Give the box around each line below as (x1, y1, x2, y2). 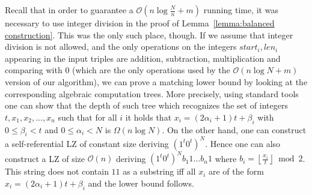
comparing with (5, 64, 63, 76)
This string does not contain (5, 165, 109, 178)
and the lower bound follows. (88, 176, 194, 189)
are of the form (209, 165, 264, 178)
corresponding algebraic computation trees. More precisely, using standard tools (5, 87, 299, 100)
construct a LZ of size (5, 152, 85, 164)
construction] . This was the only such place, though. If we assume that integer (5, 28, 293, 41)
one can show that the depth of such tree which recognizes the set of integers (5, 99, 288, 112)
